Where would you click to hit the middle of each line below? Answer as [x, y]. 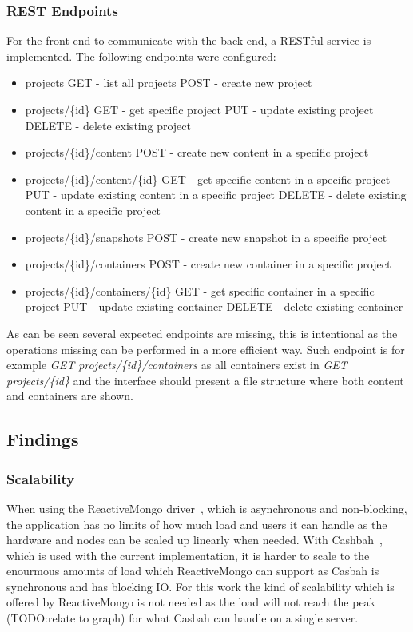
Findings [43, 439]
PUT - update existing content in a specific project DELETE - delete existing [216, 195]
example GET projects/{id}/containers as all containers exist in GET [177, 365]
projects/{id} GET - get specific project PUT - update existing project [199, 109]
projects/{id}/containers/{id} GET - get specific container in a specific [200, 290]
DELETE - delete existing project [108, 125]
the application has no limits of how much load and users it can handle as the [197, 524]
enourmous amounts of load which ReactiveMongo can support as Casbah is [193, 571]
